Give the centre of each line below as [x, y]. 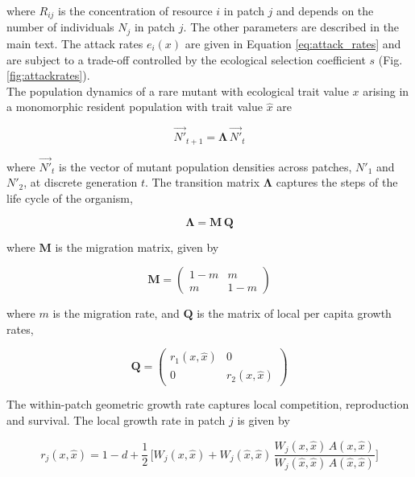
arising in [386, 90]
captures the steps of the [337, 182]
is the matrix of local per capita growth [294, 313]
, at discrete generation [81, 182]
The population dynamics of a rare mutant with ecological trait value [178, 90]
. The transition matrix [202, 182]
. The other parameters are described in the [291, 27]
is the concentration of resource [135, 10]
